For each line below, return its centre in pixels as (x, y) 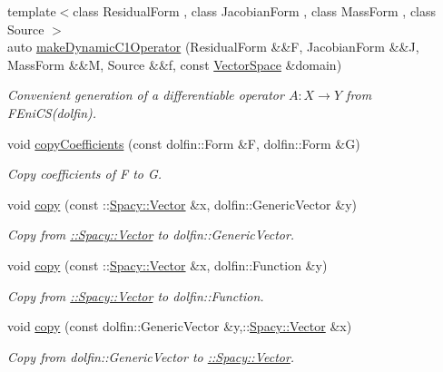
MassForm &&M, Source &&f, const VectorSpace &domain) (175, 64)
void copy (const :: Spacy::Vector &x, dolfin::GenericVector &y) (182, 204)
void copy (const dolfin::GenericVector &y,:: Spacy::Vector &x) (180, 326)
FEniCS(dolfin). (52, 112)
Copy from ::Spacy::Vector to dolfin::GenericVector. (151, 235)
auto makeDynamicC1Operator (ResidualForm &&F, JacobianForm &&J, (213, 47)
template (32, 11)
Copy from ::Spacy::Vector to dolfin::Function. (136, 295)
